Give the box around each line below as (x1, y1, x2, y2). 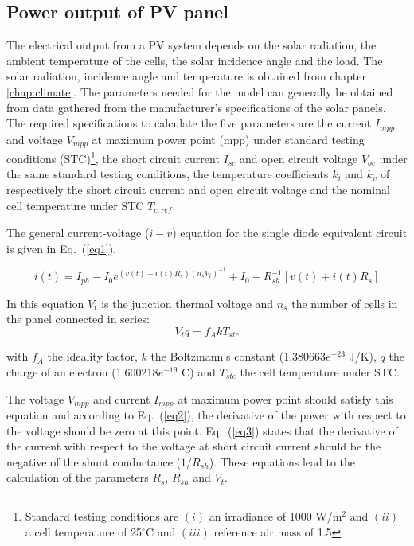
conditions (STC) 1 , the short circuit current (6, 148, 220, 166)
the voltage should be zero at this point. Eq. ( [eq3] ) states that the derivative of (6, 422, 398, 439)
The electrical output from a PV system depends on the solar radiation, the (6, 37, 377, 53)
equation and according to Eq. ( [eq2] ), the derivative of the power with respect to (6, 406, 406, 423)
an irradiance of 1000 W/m (209, 507, 342, 524)
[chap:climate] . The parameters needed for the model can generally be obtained (6, 83, 393, 99)
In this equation (6, 294, 84, 311)
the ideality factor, (47, 348, 138, 365)
